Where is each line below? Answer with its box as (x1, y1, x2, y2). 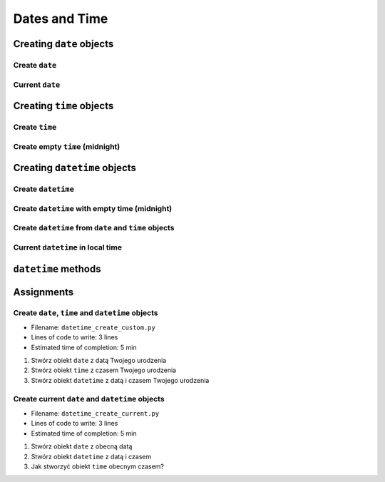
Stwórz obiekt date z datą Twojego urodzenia (31, 357, 167, 365)
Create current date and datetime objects (13, 394, 165, 404)
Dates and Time (13, 11, 108, 26)
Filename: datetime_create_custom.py (31, 323, 156, 332)
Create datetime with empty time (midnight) (13, 203, 173, 213)
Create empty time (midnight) (13, 141, 120, 151)
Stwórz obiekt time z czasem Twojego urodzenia (31, 366, 177, 374)
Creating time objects (13, 100, 114, 112)
